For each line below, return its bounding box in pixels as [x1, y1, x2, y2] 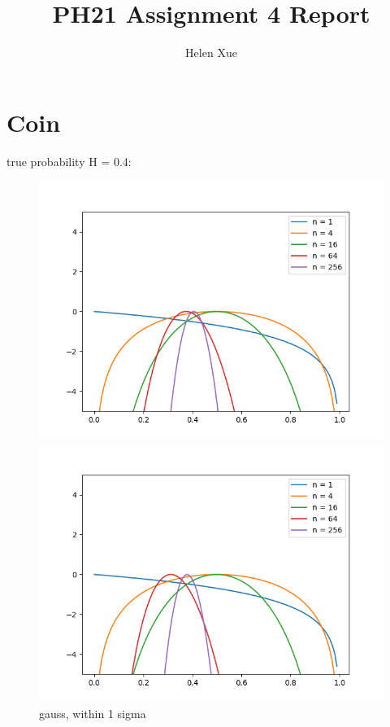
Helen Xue [185, 44, 237, 61]
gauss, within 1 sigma [39, 705, 146, 722]
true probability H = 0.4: [6, 152, 132, 169]
